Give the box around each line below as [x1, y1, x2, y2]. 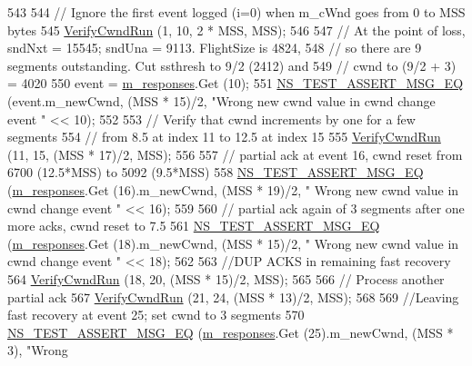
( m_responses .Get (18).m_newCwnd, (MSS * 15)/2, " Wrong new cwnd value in [7, 233, 459, 252]
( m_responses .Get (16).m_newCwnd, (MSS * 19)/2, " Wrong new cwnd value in [7, 180, 459, 199]
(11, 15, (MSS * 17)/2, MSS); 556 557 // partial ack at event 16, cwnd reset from [7, 144, 463, 163]
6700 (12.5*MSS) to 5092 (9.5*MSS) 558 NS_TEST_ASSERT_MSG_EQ [7, 163, 424, 182]
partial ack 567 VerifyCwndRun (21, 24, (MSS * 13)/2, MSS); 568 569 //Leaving [7, 287, 459, 306]
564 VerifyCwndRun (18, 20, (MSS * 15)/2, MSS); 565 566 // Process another [7, 269, 445, 288]
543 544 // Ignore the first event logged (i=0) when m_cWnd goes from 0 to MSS [7, 3, 466, 21]
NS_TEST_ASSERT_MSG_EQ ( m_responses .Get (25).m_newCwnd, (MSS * [7, 322, 454, 341]
